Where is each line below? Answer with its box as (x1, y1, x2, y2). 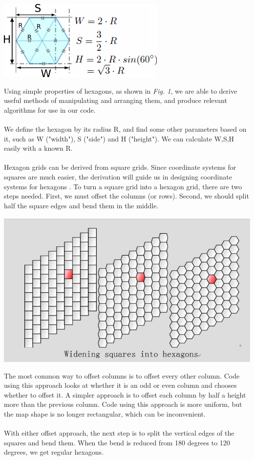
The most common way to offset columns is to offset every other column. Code (4, 370, 240, 380)
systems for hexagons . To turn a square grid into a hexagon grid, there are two (4, 181, 242, 191)
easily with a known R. (4, 143, 73, 153)
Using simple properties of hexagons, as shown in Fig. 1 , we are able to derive (4, 85, 237, 96)
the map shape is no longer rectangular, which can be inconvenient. (4, 408, 206, 419)
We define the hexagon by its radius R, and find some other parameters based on (4, 123, 247, 134)
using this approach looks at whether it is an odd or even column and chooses (4, 380, 237, 390)
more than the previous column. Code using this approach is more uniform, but (4, 399, 242, 409)
